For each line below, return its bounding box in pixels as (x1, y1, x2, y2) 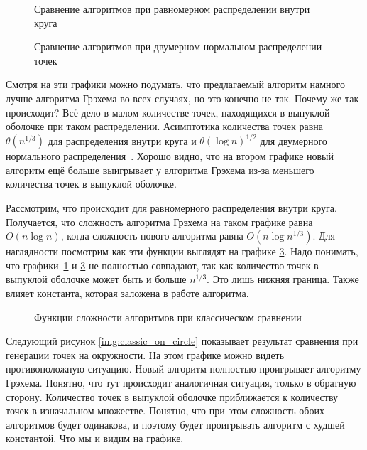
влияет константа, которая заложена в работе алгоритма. (6, 286, 249, 300)
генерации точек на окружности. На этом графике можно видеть (6, 347, 285, 362)
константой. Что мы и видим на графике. (6, 431, 184, 446)
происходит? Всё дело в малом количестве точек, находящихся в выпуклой (6, 105, 330, 119)
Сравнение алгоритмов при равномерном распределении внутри (34, 1, 310, 16)
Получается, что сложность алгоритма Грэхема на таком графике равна (6, 214, 313, 229)
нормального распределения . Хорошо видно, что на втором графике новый (6, 149, 334, 164)
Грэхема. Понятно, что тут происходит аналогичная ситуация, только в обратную (6, 375, 356, 390)
